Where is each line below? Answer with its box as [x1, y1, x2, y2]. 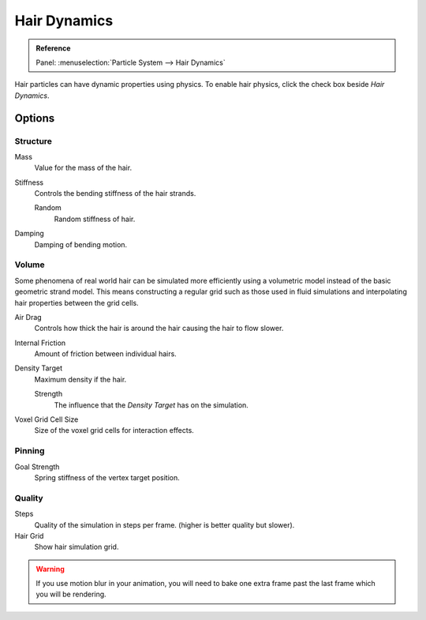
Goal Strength [14, 462, 60, 472]
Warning [35, 564, 65, 573]
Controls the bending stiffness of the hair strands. [34, 189, 196, 198]
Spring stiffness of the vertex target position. [34, 472, 181, 482]
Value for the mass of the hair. [34, 163, 133, 173]
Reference [35, 43, 71, 53]
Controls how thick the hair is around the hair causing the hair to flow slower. [34, 324, 284, 333]
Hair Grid [14, 531, 44, 540]
